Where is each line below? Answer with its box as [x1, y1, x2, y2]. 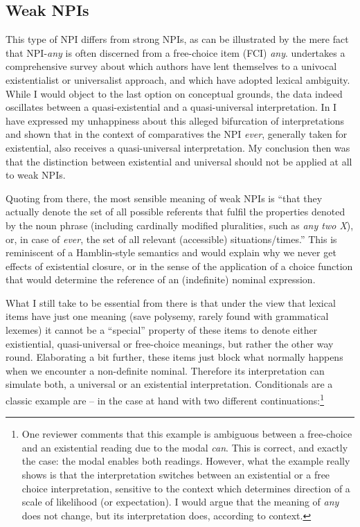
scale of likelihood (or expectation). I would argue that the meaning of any [21, 494, 339, 509]
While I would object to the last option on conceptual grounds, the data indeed [6, 86, 343, 100]
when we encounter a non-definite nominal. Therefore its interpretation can [6, 363, 325, 377]
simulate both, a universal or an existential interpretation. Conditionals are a [6, 377, 333, 391]
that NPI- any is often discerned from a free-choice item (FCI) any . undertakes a [6, 45, 345, 60]
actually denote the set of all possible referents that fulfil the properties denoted [6, 204, 345, 219]
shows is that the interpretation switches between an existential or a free [21, 467, 330, 482]
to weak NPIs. [6, 168, 66, 182]
